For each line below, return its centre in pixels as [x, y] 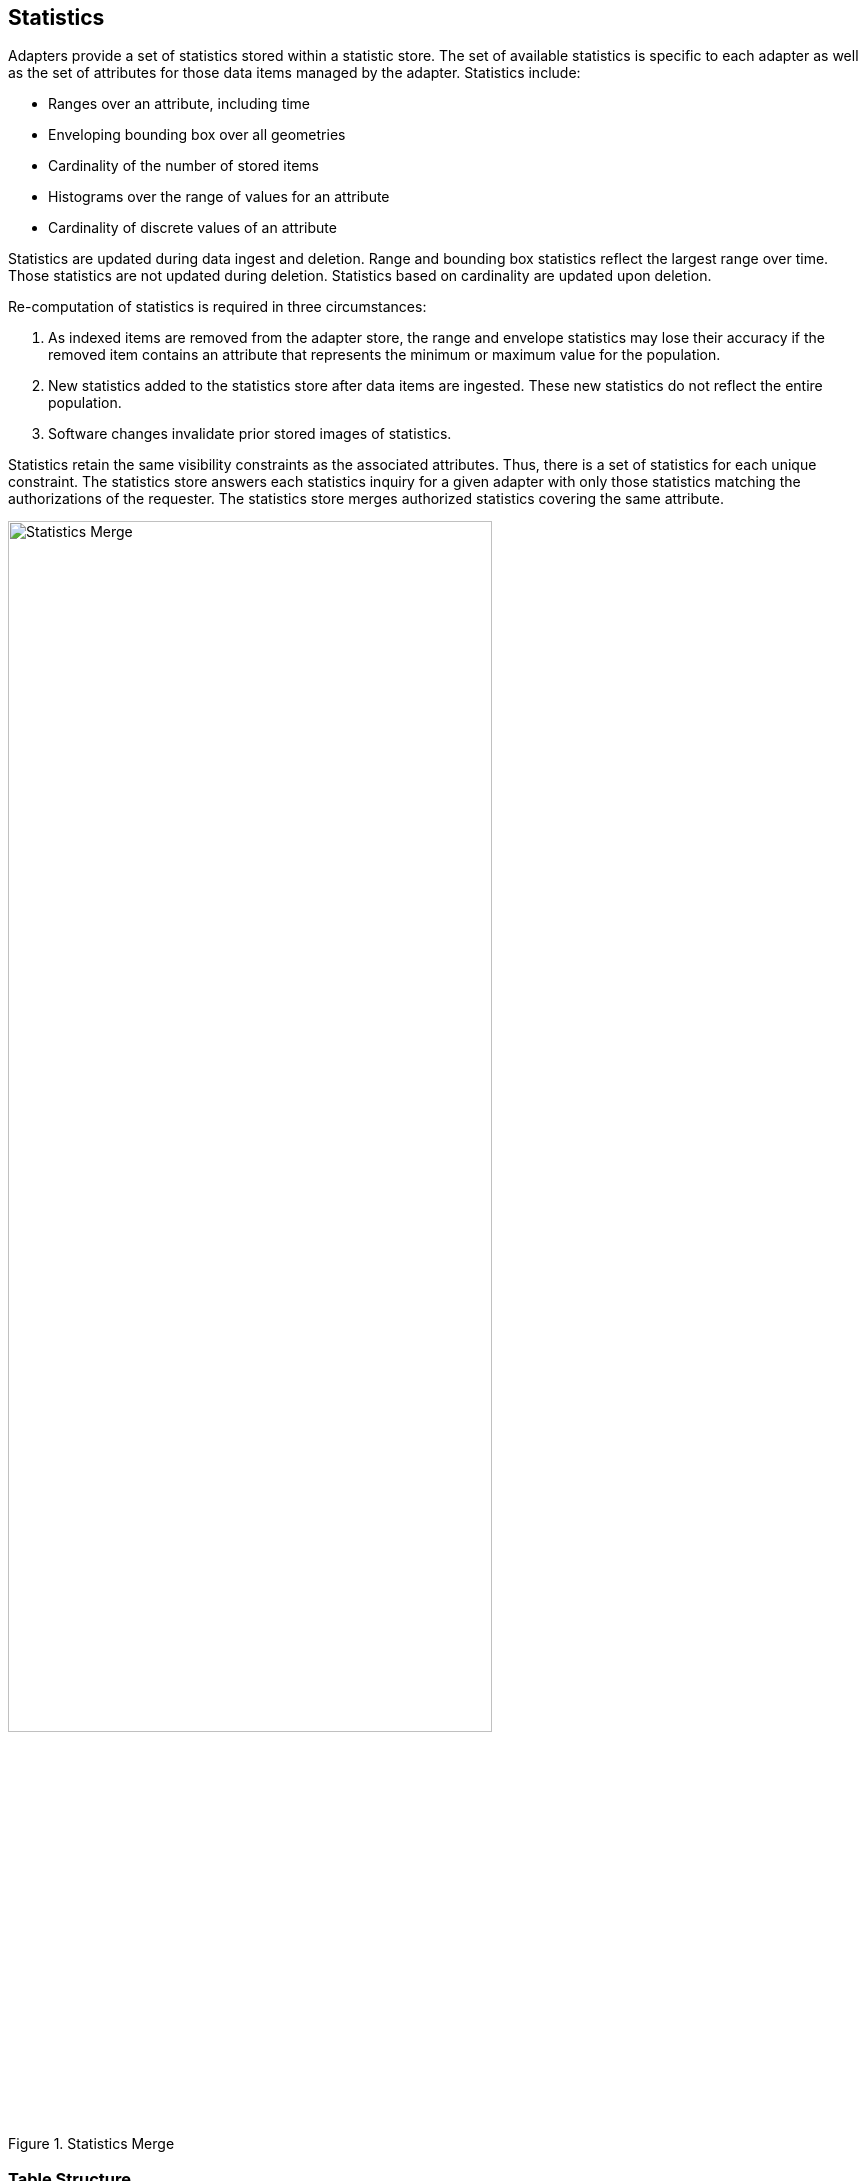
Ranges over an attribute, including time [179, 104]
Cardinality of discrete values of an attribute [192, 228]
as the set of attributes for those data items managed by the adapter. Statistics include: [294, 73]
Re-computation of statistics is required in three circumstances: [217, 307]
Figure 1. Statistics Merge [91, 2144]
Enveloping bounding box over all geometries [197, 135]
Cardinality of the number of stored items [183, 166]
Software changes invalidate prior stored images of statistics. [250, 434]
